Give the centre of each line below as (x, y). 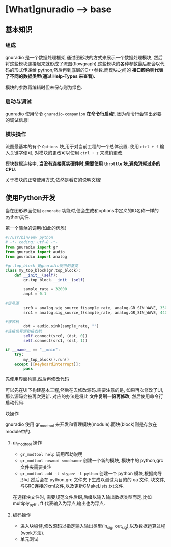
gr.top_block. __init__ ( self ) (54, 280)
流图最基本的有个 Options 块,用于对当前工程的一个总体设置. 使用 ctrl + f (82, 147)
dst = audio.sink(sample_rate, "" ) (61, 326)
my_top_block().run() (47, 359)
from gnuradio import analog (36, 256)
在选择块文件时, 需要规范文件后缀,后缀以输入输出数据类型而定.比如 (82, 497)
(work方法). (32, 533)
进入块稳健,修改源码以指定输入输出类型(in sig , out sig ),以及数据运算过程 (93, 526)
